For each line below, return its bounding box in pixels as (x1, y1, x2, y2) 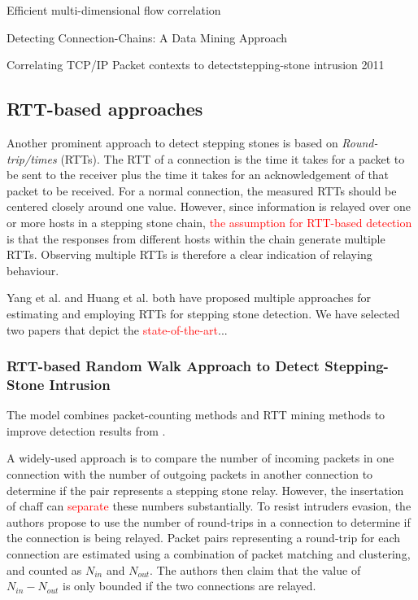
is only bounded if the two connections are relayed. (63, 577, 316, 594)
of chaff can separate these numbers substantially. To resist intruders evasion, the (7, 497, 411, 515)
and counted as (7, 561, 82, 578)
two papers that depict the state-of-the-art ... (7, 321, 228, 338)
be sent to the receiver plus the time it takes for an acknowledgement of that (7, 166, 390, 183)
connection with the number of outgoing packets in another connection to (7, 466, 373, 483)
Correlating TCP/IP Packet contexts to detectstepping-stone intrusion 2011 (7, 56, 385, 73)
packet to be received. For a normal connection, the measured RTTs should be (7, 182, 397, 199)
